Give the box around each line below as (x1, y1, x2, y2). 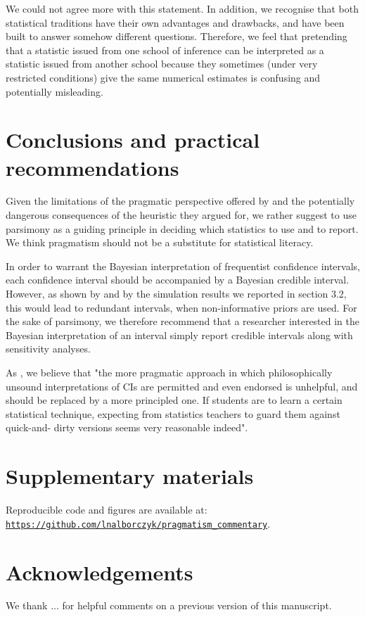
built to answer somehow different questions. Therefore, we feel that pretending (6, 29, 347, 44)
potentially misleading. (6, 84, 103, 98)
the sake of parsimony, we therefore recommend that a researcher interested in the (6, 314, 360, 329)
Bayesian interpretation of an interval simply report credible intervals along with (6, 327, 353, 342)
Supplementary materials (6, 462, 254, 490)
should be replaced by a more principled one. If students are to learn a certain (6, 393, 342, 407)
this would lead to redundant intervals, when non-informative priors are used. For (6, 300, 357, 314)
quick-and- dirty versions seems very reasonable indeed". (6, 420, 248, 435)
